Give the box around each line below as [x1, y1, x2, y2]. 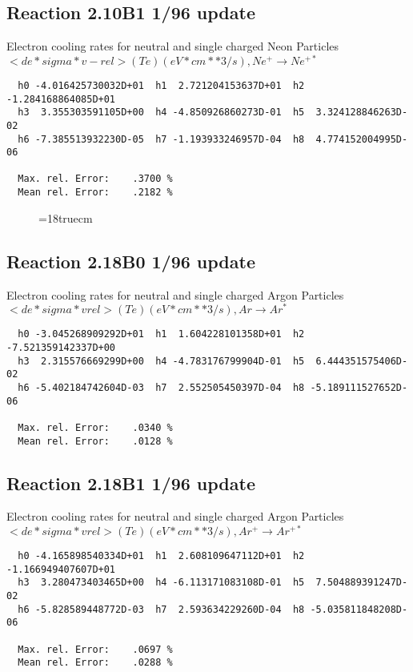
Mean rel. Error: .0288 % [18, 657, 173, 669]
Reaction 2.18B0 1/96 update [6, 248, 255, 273]
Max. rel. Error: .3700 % [18, 173, 173, 185]
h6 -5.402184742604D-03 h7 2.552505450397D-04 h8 [18, 381, 305, 393]
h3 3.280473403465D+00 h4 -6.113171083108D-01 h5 [18, 577, 305, 589]
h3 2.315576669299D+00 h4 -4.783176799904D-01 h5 [18, 355, 305, 367]
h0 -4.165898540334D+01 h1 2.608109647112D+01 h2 [18, 550, 305, 562]
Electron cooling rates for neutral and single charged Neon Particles [6, 38, 339, 54]
